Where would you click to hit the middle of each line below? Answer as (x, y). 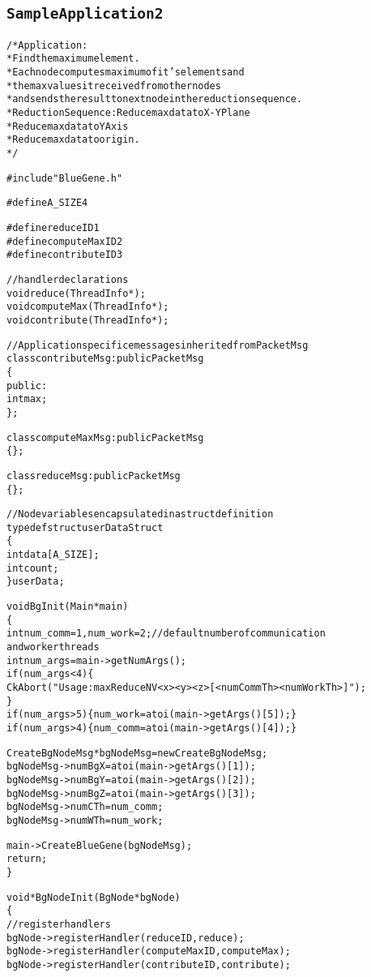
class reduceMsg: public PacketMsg (94, 476)
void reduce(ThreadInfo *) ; (76, 293)
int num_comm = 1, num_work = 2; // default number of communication (166, 634)
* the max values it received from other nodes (114, 86)
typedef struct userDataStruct (85, 527)
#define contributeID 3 (65, 255)
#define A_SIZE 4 (47, 203)
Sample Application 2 (85, 14)
